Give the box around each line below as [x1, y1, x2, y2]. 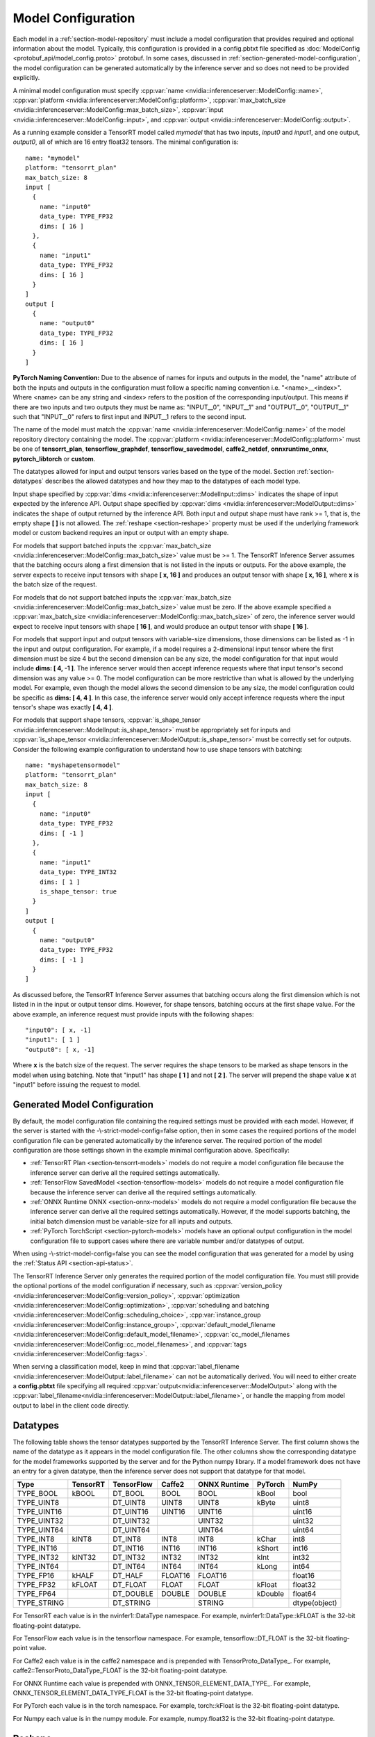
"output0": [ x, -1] [25, 1046, 95, 1053]
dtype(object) [292, 1598, 337, 1608]
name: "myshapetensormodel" [25, 761, 121, 769]
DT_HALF [112, 1571, 144, 1581]
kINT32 [72, 1553, 97, 1563]
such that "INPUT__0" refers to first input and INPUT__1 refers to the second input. [12, 413, 247, 420]
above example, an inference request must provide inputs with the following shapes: [12, 1010, 254, 1018]
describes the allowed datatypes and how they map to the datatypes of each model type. [45, 477, 301, 486]
